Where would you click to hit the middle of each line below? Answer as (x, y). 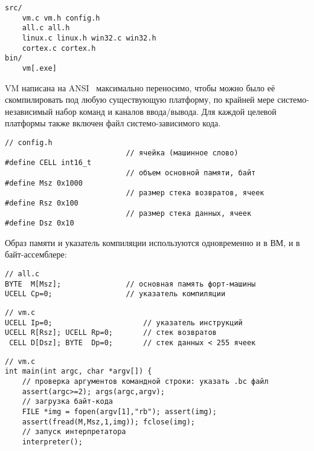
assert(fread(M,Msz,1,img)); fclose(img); (108, 422)
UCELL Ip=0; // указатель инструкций (124, 323)
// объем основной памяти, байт (191, 173)
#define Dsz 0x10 (40, 223)
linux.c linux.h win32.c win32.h (89, 38)
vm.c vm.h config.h (61, 18)
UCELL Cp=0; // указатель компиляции (115, 294)
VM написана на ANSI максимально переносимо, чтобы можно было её (140, 87)
